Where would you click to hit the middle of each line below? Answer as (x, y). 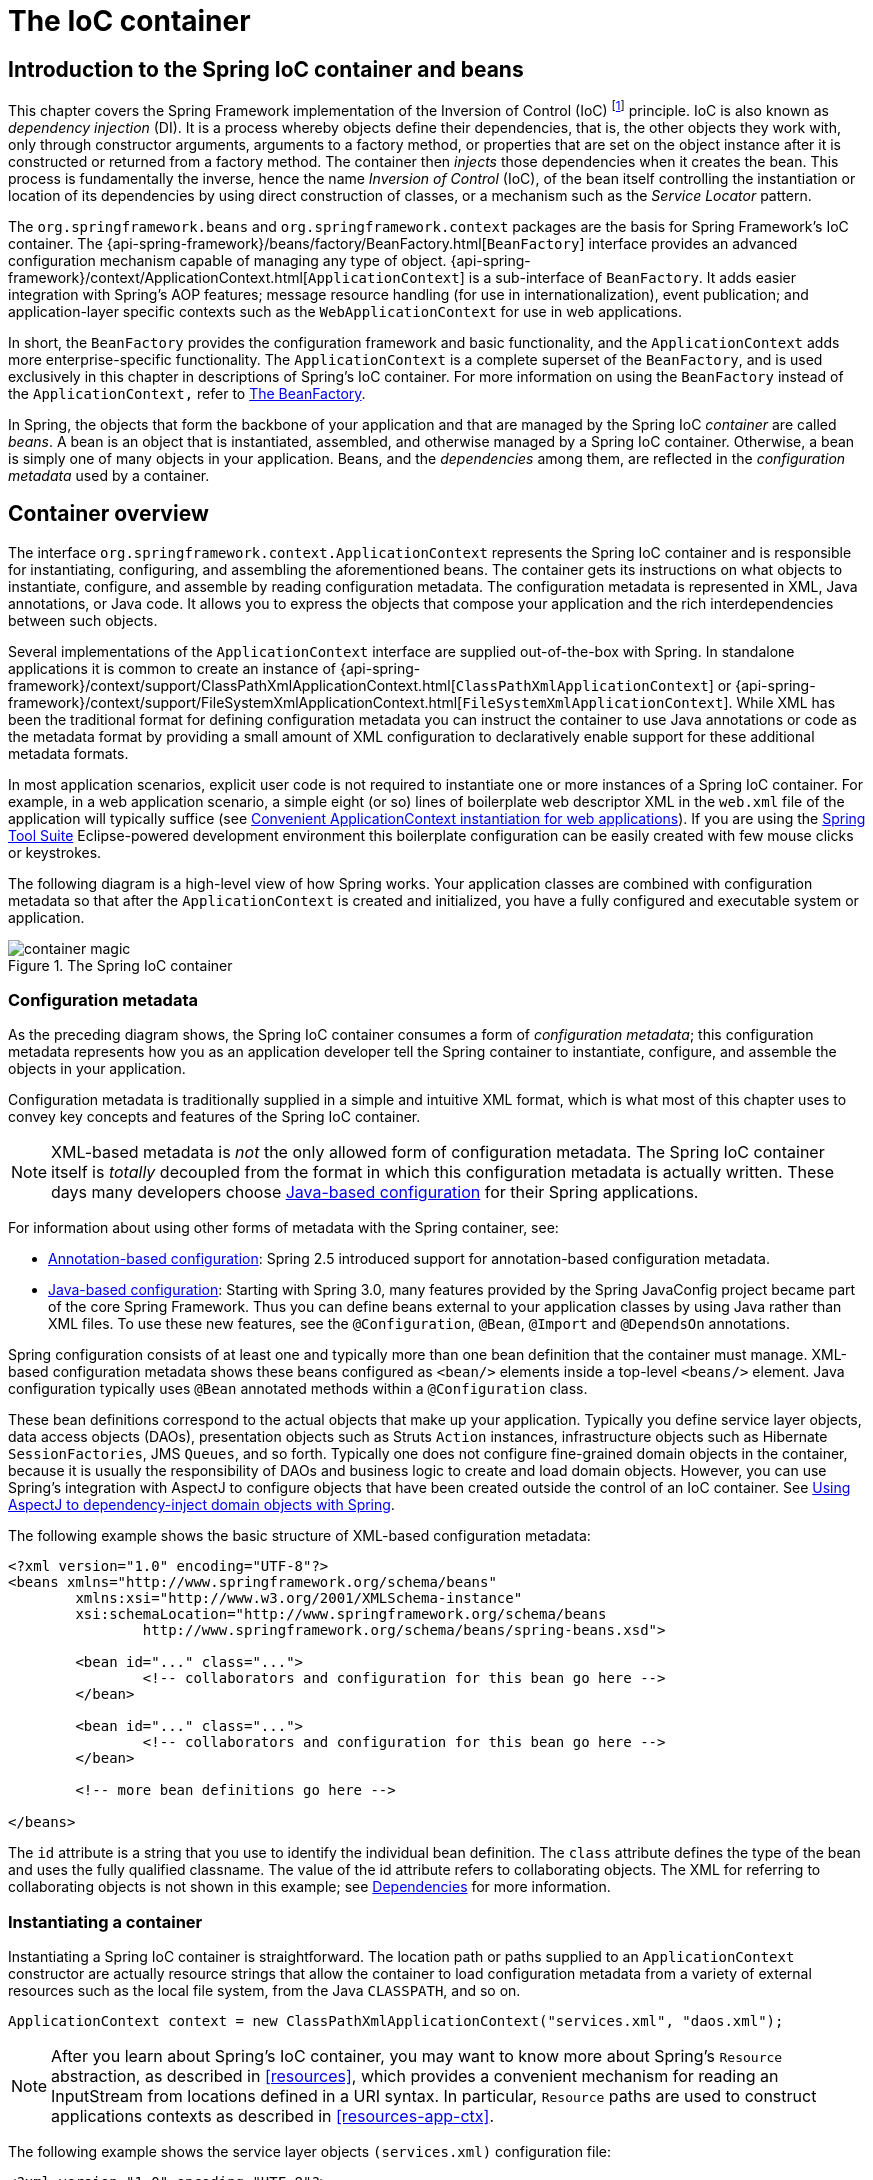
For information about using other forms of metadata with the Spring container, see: (283, 1228)
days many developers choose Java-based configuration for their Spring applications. (375, 1192)
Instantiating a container (105, 1921)
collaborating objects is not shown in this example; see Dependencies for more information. (309, 1887)
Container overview (108, 514)
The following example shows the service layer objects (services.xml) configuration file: (309, 2152)
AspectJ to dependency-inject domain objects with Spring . (201, 1505)
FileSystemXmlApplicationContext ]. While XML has (649, 702)
